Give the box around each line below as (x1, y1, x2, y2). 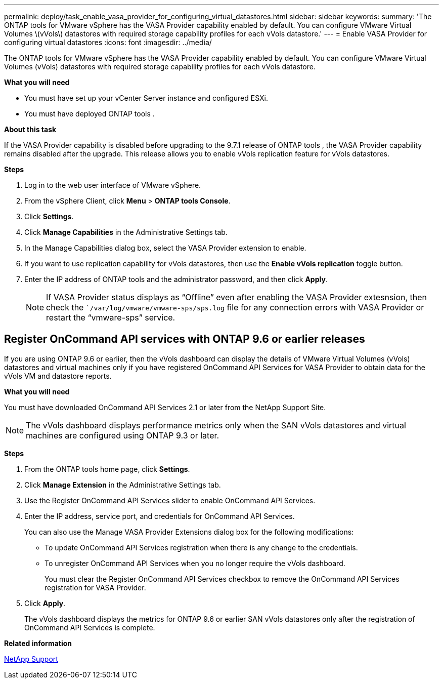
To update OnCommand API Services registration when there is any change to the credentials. (45, 543, 358, 552)
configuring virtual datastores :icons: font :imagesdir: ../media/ (4, 38, 212, 47)
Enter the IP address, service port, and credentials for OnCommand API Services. (24, 511, 295, 520)
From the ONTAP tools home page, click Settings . (24, 464, 190, 473)
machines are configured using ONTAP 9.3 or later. (26, 430, 219, 440)
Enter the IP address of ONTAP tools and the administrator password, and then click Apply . (24, 275, 328, 284)
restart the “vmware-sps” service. (46, 312, 175, 323)
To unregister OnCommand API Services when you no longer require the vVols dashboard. (45, 558, 345, 568)
